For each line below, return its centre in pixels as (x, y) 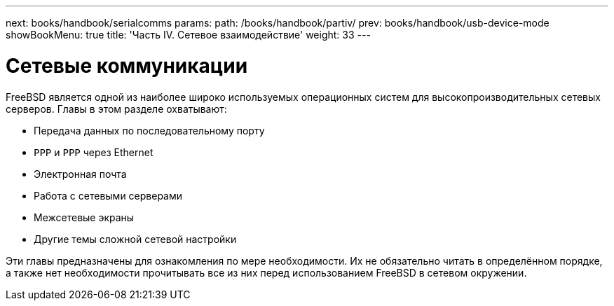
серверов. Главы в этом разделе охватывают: (116, 109)
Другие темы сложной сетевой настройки (135, 239)
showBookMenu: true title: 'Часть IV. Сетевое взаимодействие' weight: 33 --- (188, 35)
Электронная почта (80, 174)
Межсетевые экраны (84, 217)
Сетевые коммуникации (127, 65)
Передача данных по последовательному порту (149, 130)
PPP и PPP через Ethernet (94, 152)
